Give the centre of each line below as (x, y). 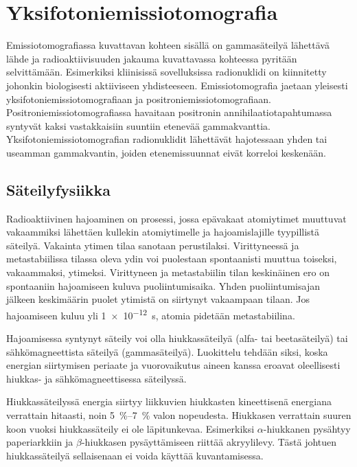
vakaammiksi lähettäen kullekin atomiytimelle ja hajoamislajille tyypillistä (163, 232)
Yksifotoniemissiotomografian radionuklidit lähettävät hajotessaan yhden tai (167, 139)
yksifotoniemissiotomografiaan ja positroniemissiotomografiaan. (139, 99)
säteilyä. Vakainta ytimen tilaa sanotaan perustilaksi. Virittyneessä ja (153, 245)
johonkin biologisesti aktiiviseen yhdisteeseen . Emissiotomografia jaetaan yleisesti (177, 85)
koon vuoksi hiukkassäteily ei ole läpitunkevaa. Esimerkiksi (130, 428)
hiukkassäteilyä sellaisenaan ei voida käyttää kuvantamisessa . (135, 455)
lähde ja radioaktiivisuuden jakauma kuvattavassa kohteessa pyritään (152, 58)
